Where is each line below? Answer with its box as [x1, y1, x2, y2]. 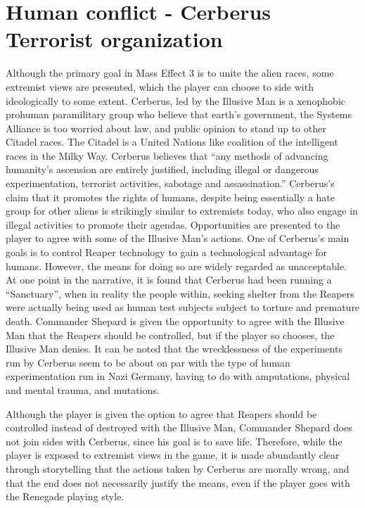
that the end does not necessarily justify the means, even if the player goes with [6, 475, 350, 490]
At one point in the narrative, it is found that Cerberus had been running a [6, 272, 332, 287]
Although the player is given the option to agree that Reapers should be [6, 406, 317, 421]
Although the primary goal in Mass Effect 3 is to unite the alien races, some [6, 65, 334, 80]
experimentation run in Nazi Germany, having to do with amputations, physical [6, 369, 350, 383]
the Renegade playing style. [6, 489, 124, 504]
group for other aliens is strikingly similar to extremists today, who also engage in [6, 203, 358, 218]
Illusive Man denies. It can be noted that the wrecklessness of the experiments [6, 341, 342, 356]
